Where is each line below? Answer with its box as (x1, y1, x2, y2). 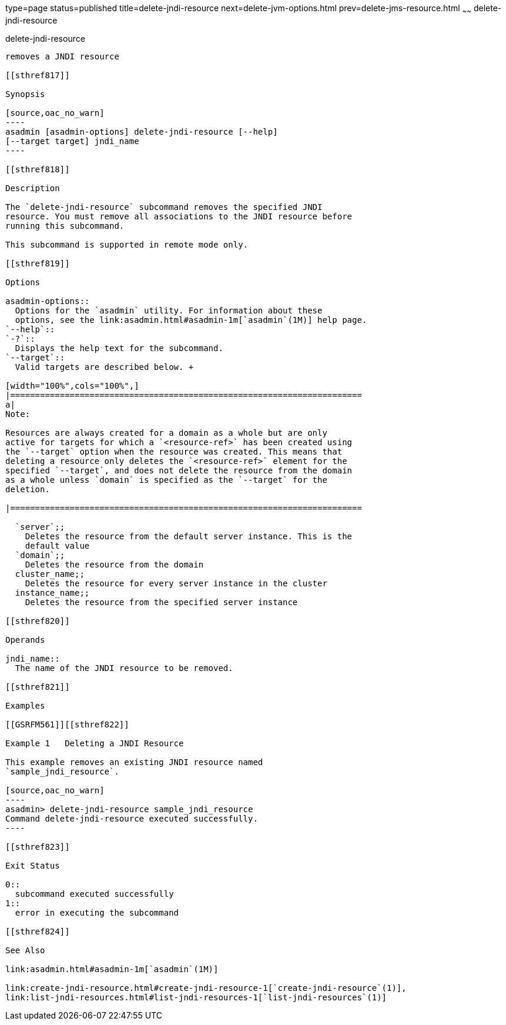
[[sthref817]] (5, 70, 70, 80)
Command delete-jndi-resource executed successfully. (5, 813, 258, 823)
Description (5, 183, 60, 193)
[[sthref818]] (5, 164, 70, 174)
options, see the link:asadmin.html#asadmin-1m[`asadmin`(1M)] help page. (15, 315, 367, 325)
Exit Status (5, 860, 60, 870)
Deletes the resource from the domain (25, 559, 204, 569)
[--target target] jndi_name (5, 136, 139, 146)
